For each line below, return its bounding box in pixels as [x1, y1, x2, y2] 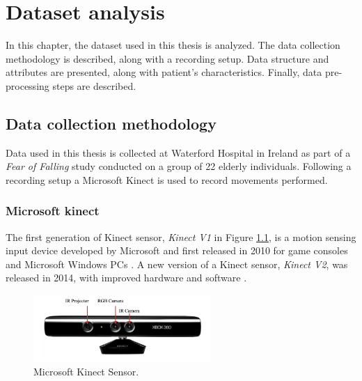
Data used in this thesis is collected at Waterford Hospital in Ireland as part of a [6, 145, 351, 160]
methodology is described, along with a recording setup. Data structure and [6, 51, 329, 65]
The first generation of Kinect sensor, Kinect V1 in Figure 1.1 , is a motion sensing [6, 229, 356, 244]
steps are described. [52, 78, 136, 93]
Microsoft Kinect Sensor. [33, 364, 139, 379]
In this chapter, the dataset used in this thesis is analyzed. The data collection [6, 38, 340, 52]
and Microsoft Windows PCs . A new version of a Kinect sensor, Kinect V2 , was [6, 256, 348, 271]
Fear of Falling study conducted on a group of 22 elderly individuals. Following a [6, 159, 352, 173]
